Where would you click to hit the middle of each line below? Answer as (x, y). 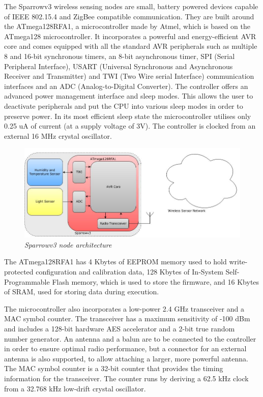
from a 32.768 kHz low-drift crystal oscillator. (75, 388)
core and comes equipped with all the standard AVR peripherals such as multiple (131, 46)
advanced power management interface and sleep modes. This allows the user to (129, 96)
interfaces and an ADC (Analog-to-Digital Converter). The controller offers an (126, 86)
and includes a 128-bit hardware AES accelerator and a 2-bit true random (120, 329)
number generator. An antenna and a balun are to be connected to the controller (130, 338)
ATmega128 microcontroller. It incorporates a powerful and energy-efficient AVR (130, 36)
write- (238, 262)
